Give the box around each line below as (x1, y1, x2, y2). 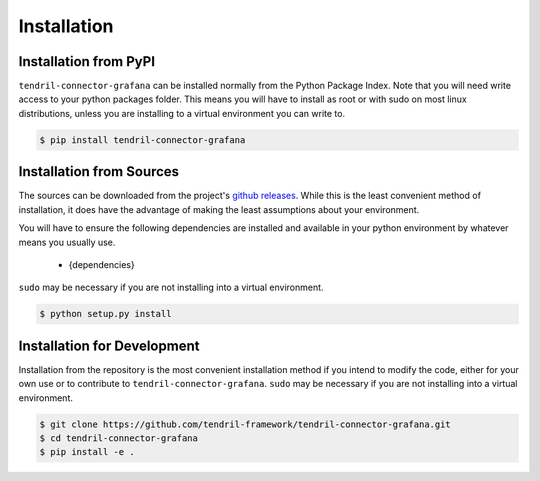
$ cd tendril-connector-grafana (39, 432, 199, 444)
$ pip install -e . (39, 446, 135, 458)
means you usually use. (18, 236, 116, 248)
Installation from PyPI (18, 53, 155, 70)
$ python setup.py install (39, 308, 172, 320)
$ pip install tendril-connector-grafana (39, 134, 246, 145)
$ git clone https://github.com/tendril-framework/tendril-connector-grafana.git (39, 418, 452, 430)
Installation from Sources (18, 163, 180, 180)
